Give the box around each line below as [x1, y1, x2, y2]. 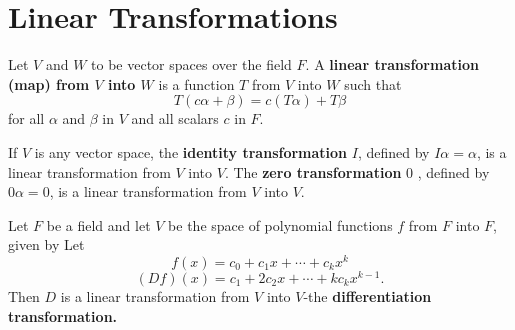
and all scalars [131, 108, 219, 129]
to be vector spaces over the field [91, 54, 292, 75]
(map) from [8, 73, 90, 94]
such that [344, 73, 402, 94]
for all [8, 108, 45, 129]
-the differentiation [303, 286, 432, 307]
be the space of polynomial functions [168, 214, 393, 235]
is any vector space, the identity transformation [34, 141, 348, 162]
